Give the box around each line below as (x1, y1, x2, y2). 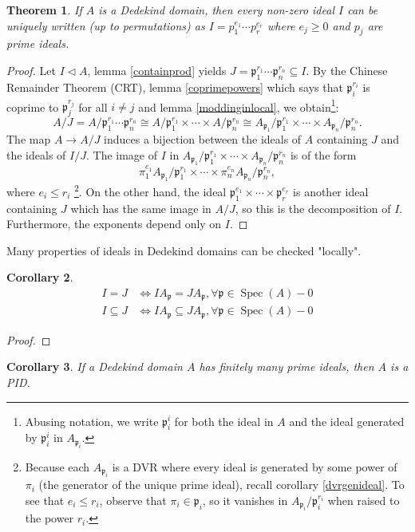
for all (78, 98, 108, 115)
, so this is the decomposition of (235, 199, 391, 216)
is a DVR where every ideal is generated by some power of (112, 458, 397, 475)
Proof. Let (6, 61, 56, 78)
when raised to (327, 491, 400, 508)
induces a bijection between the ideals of (104, 131, 302, 148)
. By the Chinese (306, 61, 388, 78)
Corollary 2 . (6, 269, 73, 286)
